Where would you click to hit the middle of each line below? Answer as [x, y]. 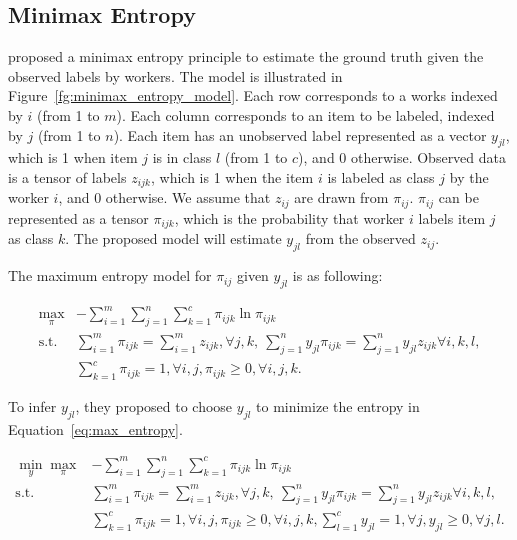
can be [458, 197]
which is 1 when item [73, 157]
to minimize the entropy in [338, 405]
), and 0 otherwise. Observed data [402, 157]
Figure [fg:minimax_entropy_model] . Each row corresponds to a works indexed [253, 95]
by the [469, 176]
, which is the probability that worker [289, 217]
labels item [452, 217]
